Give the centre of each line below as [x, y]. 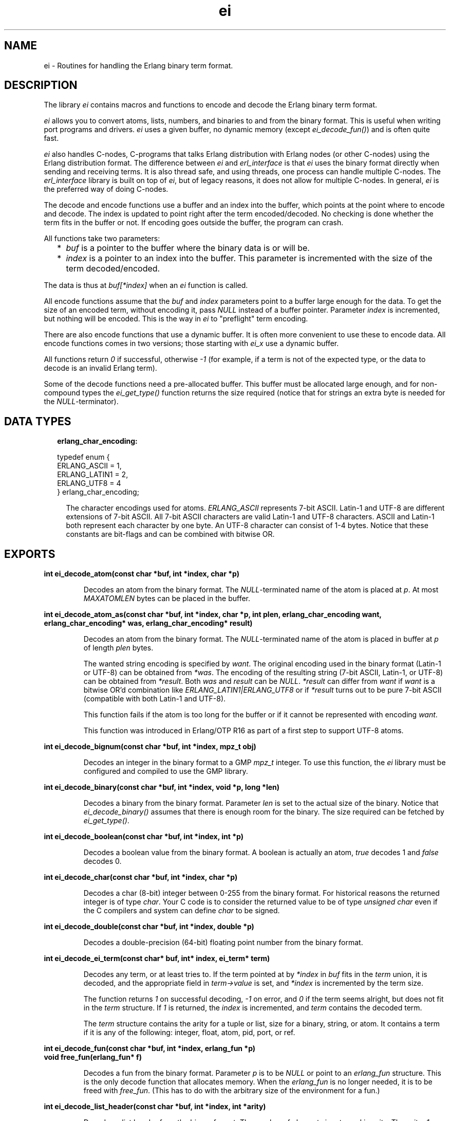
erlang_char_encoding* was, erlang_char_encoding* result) [148, 623]
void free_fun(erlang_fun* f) [93, 1057]
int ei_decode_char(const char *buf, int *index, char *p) [141, 877]
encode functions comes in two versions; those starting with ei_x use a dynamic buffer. [191, 343]
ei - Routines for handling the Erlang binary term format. [138, 65]
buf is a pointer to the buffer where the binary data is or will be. [188, 248]
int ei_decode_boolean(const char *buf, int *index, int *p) [144, 837]
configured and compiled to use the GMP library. [166, 771]
